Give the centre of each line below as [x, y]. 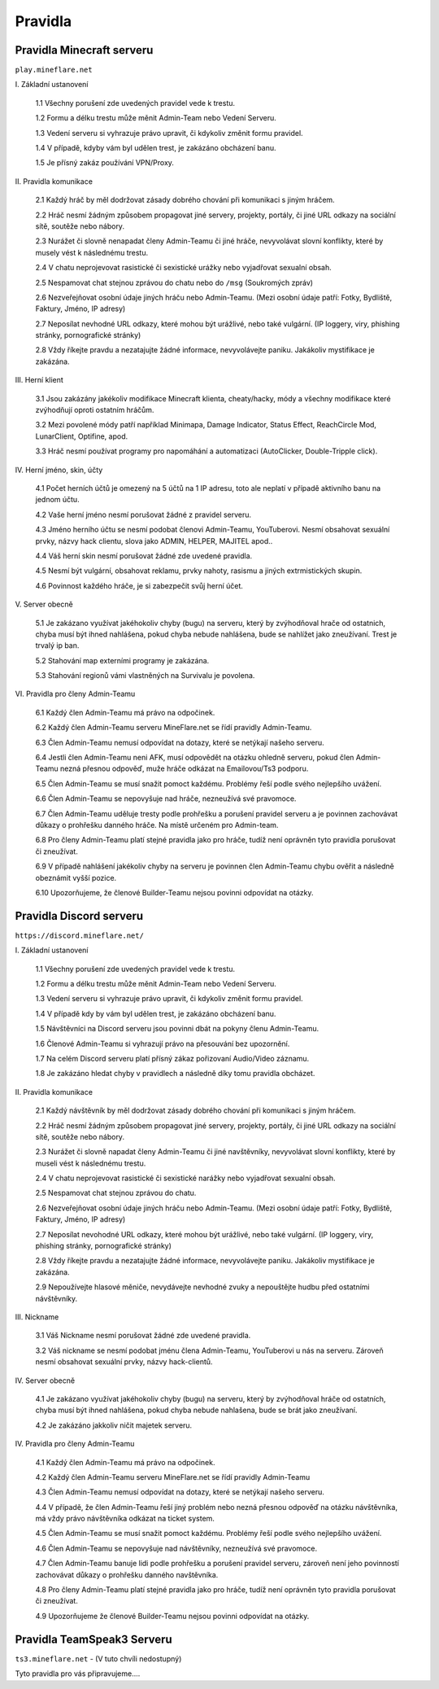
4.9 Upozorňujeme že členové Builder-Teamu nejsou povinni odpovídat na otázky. [172, 1616]
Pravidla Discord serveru [79, 916]
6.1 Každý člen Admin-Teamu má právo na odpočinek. [125, 712]
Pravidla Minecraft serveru [84, 50]
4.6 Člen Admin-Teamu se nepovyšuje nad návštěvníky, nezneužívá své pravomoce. [176, 1548]
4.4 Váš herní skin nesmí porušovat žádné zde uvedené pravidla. [144, 556]
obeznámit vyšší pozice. [76, 877]
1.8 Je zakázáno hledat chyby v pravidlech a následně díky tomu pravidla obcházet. [175, 1074]
